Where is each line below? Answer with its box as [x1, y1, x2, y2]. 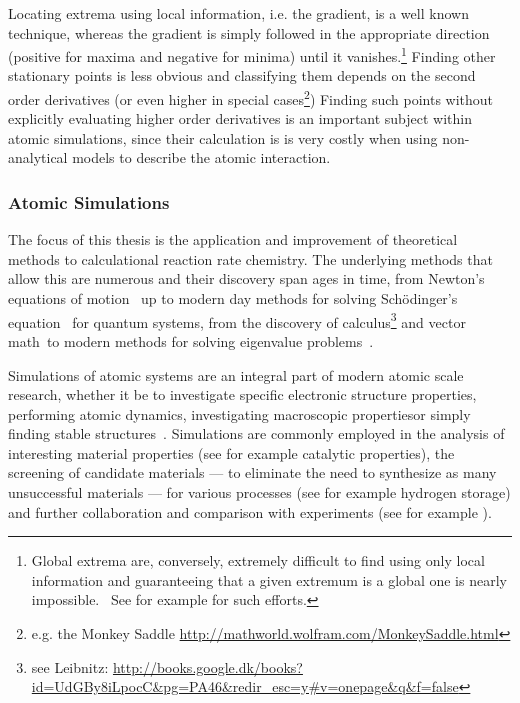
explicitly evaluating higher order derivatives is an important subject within [8, 108, 473, 129]
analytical [8, 147, 68, 168]
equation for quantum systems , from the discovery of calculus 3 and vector [8, 308, 466, 332]
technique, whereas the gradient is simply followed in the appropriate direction [8, 22, 490, 43]
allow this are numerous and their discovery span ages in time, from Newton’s [8, 268, 485, 289]
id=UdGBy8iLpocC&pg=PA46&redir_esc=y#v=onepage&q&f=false [31, 676, 459, 697]
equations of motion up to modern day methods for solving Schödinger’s [8, 288, 458, 309]
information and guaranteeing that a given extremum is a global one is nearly [31, 569, 507, 590]
